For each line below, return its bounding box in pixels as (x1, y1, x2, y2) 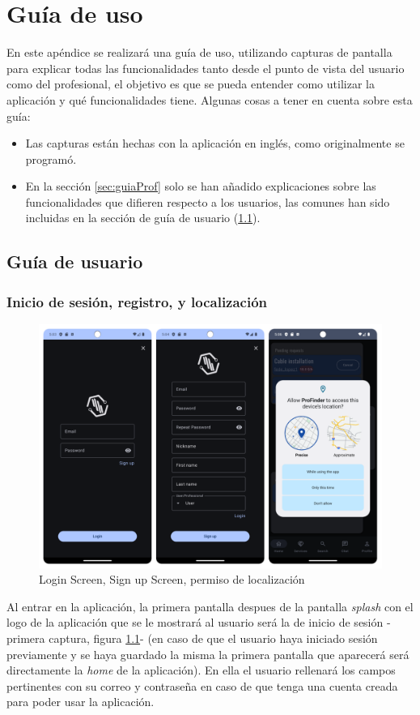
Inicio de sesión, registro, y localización (6, 291, 268, 311)
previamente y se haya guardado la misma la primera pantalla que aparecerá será (6, 645, 409, 662)
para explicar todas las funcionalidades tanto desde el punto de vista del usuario (6, 59, 405, 76)
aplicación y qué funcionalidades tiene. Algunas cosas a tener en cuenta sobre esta (6, 91, 413, 108)
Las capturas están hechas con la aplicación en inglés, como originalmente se (25, 135, 405, 152)
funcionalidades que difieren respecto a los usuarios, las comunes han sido (25, 193, 390, 210)
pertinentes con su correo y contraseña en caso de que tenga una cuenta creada (6, 677, 398, 694)
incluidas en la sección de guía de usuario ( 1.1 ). (25, 209, 261, 226)
